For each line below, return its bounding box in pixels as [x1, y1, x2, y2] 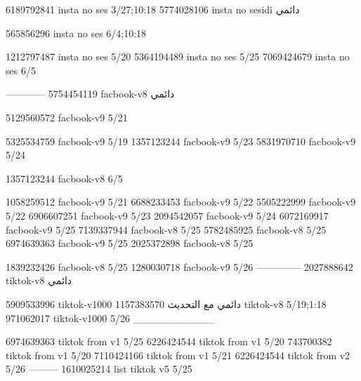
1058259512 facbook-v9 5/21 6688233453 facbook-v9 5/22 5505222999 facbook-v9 [6, 194, 356, 209]
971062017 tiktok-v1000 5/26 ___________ [6, 310, 215, 325]
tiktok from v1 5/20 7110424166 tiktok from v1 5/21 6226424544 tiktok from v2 [6, 347, 350, 362]
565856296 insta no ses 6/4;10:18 [6, 25, 147, 40]
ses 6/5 [6, 62, 36, 77]
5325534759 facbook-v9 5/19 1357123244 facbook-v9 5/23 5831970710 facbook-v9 [6, 133, 356, 148]
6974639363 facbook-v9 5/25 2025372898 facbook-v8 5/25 [6, 236, 254, 250]
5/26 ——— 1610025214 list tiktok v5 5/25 [6, 361, 192, 376]
